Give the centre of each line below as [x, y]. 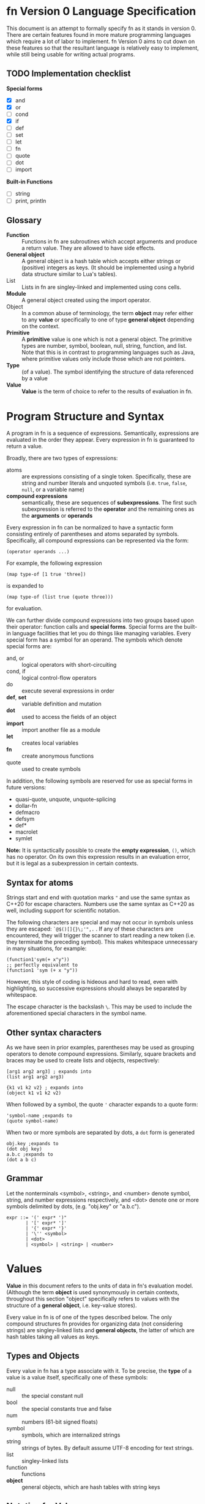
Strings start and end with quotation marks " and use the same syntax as [98, 897]
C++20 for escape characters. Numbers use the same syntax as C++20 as [100, 904]
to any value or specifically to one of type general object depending [108, 320]
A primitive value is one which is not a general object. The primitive [107, 339]
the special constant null [53, 1395]
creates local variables [50, 743]
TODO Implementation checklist [69, 74]
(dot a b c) [21, 1160]
